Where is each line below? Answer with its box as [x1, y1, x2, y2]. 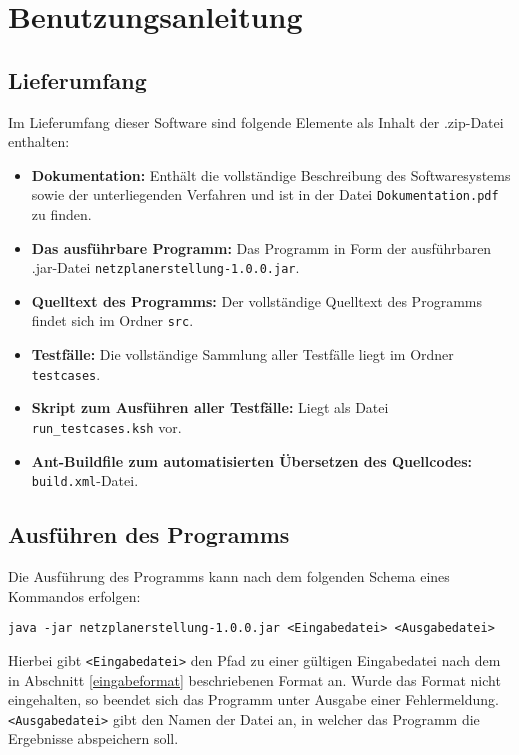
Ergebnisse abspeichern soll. [8, 728, 179, 749]
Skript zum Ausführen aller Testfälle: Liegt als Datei [31, 397, 389, 418]
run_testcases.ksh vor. [31, 416, 182, 437]
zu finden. [31, 204, 92, 225]
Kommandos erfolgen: [8, 585, 141, 606]
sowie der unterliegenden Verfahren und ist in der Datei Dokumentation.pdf [31, 184, 499, 205]
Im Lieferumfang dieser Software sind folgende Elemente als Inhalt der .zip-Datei [8, 111, 504, 132]
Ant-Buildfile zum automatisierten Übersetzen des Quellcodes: [31, 450, 473, 471]
